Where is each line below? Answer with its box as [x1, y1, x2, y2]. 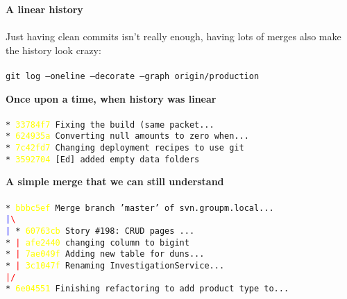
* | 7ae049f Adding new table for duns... [6, 249, 205, 259]
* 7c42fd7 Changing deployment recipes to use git [6, 143, 244, 153]
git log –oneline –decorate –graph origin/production [6, 71, 260, 81]
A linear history [6, 2, 83, 16]
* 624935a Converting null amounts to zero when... [6, 131, 249, 142]
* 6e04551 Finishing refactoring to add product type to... [6, 284, 289, 294]
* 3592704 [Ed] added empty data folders [6, 154, 200, 164]
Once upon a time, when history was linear [6, 91, 217, 105]
